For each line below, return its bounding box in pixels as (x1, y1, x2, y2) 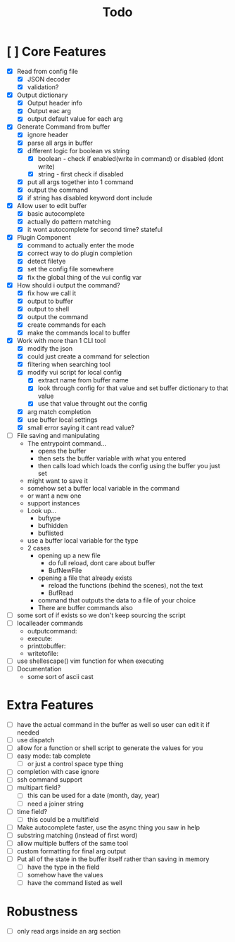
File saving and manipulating (16, 431, 100, 439)
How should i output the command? (16, 280, 120, 289)
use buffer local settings (27, 415, 98, 424)
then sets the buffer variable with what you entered (37, 454, 186, 463)
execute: (27, 634, 53, 643)
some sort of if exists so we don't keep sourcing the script (16, 611, 186, 619)
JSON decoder (27, 75, 71, 83)
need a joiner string (27, 799, 84, 808)
